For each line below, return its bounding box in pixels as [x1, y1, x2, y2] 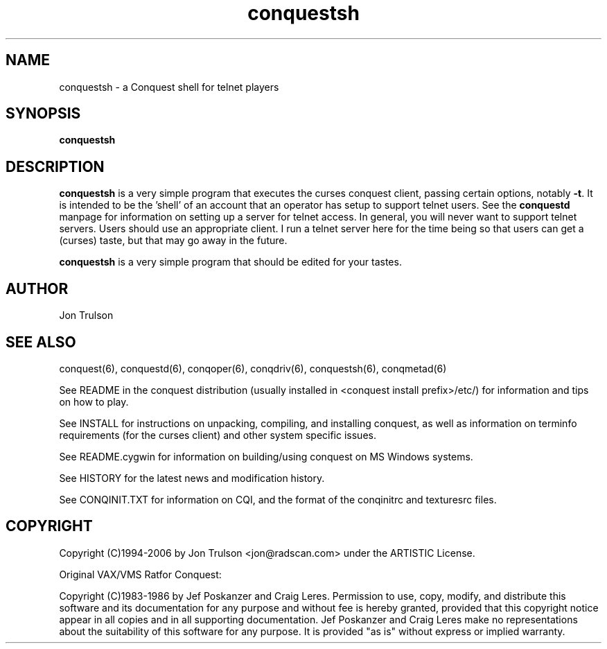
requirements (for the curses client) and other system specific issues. [59, 429, 376, 441]
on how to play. [59, 395, 129, 408]
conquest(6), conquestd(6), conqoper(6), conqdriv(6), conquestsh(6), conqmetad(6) [59, 362, 447, 374]
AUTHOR [6, 279, 69, 297]
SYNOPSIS [6, 105, 81, 123]
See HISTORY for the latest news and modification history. [59, 471, 325, 484]
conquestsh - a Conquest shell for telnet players [59, 80, 279, 93]
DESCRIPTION [6, 157, 105, 175]
